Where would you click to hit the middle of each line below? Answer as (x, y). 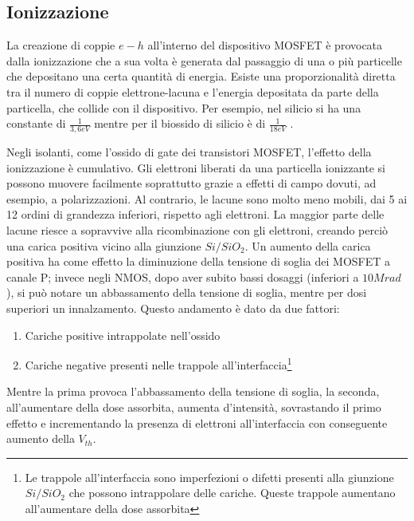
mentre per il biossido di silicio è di (180, 123)
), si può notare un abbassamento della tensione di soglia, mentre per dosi (187, 292)
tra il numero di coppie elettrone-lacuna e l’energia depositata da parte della (193, 91)
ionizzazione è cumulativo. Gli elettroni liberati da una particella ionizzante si (196, 167)
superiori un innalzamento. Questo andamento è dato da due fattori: (173, 308)
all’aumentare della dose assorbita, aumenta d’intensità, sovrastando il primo (194, 407)
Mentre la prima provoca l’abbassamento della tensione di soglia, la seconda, (193, 391)
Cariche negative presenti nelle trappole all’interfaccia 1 (158, 363)
